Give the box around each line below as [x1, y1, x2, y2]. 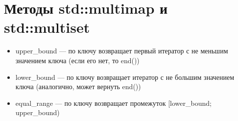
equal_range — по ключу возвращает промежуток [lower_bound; [15, 97, 212, 108]
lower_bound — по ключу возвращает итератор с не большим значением [15, 72, 235, 82]
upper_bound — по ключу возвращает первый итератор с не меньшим [15, 46, 228, 56]
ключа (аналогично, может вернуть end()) [15, 81, 141, 92]
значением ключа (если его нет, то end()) [15, 55, 140, 65]
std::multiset [4, 17, 90, 37]
